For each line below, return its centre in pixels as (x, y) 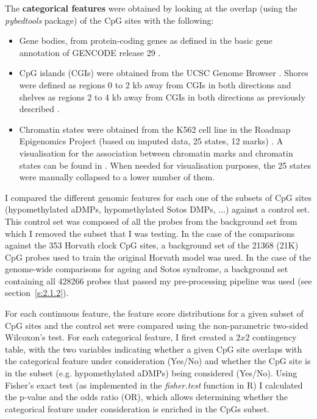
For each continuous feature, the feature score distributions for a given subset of (154, 313)
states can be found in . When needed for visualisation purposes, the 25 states (165, 165)
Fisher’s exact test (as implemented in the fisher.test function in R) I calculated (154, 385)
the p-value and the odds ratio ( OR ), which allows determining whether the (147, 397)
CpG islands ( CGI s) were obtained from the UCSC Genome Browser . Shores (164, 73)
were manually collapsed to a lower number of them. (117, 177)
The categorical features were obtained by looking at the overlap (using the (151, 8)
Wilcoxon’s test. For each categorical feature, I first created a (119, 337)
